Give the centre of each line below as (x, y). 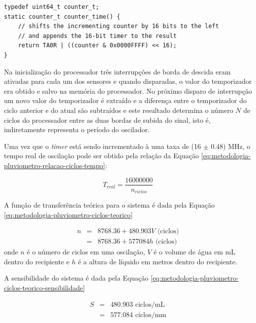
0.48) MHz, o (231, 146)
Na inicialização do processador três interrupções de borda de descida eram (117, 71)
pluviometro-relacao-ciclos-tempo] (55, 165)
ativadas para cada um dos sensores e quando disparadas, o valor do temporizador (128, 81)
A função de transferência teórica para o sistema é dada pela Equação (109, 205)
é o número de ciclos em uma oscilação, (86, 252)
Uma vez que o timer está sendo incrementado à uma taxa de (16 (102, 146)
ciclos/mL (150, 305)
